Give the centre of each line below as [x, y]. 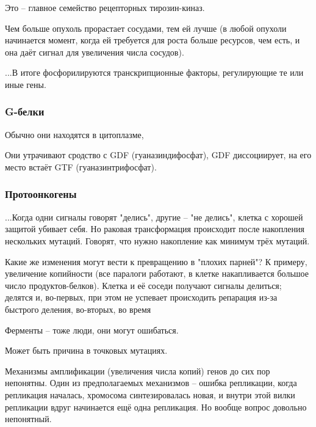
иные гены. [26, 84]
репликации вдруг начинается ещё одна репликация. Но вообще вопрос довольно [156, 407]
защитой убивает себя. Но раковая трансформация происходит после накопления [155, 229]
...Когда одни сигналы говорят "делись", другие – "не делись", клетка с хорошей [154, 217]
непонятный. [28, 419]
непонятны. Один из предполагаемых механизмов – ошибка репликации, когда [151, 383]
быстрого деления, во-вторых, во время [78, 309]
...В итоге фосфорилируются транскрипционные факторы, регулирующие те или [154, 72]
